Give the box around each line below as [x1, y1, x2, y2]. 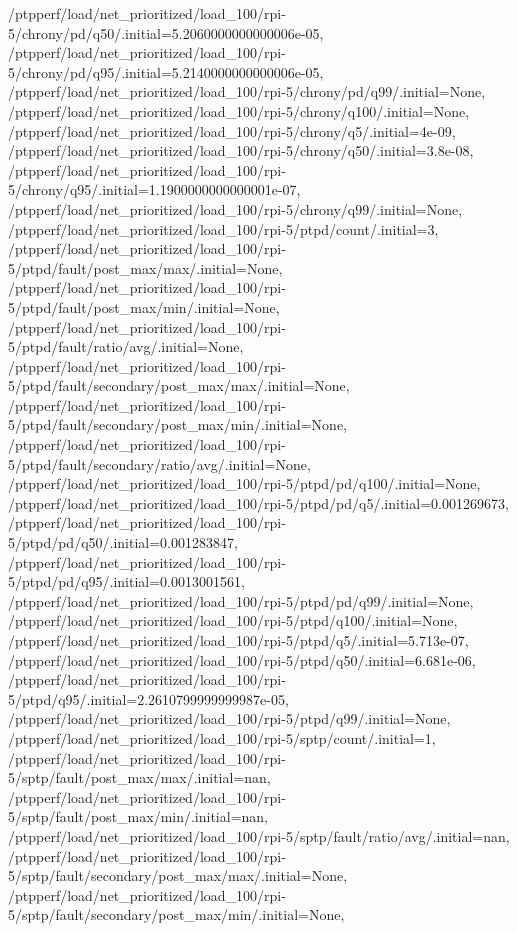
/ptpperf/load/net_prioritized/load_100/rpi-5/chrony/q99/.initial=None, [8, 198, 463, 219]
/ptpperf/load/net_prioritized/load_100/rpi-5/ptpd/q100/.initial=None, [8, 610, 458, 631]
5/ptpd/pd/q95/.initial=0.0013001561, [8, 571, 245, 592]
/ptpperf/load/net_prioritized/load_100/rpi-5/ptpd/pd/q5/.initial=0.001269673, [8, 492, 509, 513]
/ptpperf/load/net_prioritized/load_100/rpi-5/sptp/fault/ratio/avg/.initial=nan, [8, 825, 510, 846]
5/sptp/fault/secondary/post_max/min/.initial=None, [8, 904, 345, 925]
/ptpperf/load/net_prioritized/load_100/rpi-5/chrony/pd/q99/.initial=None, [8, 81, 486, 102]
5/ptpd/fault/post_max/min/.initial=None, [8, 296, 280, 317]
